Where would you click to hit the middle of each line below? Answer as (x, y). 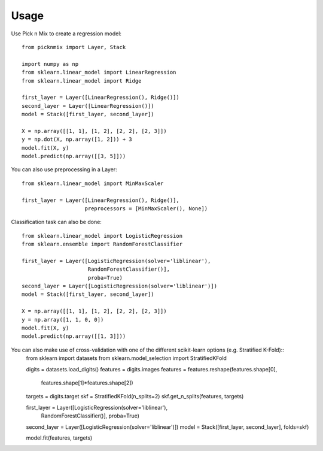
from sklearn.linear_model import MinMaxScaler (93, 183)
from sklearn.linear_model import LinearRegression (99, 72)
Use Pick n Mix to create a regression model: (66, 34)
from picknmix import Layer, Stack (74, 47)
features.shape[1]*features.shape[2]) (87, 383)
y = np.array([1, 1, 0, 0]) (63, 320)
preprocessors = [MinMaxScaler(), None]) (146, 208)
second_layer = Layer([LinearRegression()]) (88, 106)
